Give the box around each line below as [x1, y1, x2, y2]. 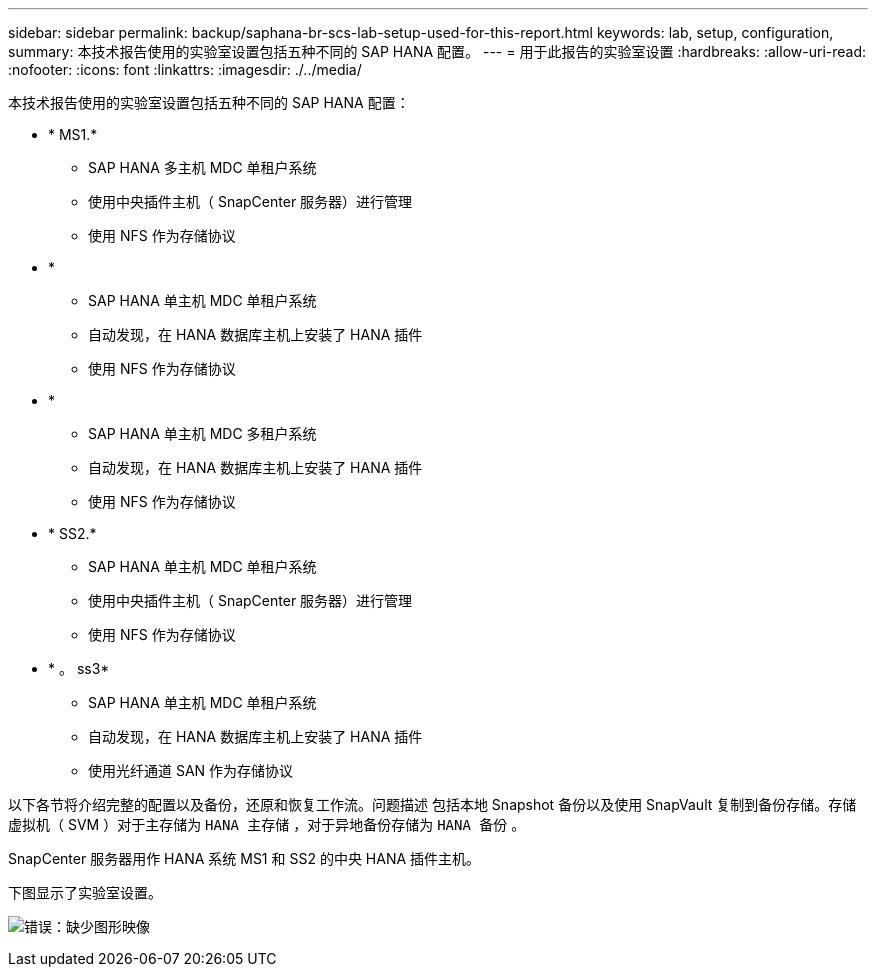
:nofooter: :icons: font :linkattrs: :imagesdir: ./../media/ [8, 61, 362, 78]
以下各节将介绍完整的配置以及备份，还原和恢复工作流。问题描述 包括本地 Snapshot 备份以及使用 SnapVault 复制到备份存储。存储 [8, 796, 857, 813]
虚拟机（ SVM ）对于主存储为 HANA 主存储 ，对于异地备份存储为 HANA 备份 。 [8, 816, 526, 833]
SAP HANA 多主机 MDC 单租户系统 [88, 159, 317, 176]
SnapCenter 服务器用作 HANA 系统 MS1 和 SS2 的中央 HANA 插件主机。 [8, 850, 481, 867]
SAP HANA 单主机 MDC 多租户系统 [88, 425, 317, 442]
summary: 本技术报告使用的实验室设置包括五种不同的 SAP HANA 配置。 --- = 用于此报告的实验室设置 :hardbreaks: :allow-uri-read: [8, 43, 867, 60]
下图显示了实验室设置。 [8, 884, 162, 901]
